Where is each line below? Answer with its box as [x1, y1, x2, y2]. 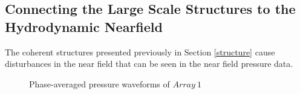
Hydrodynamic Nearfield [5, 17, 163, 36]
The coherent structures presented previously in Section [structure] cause [5, 45, 275, 58]
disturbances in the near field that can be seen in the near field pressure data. [5, 57, 293, 70]
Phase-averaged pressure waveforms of [29, 77, 170, 90]
